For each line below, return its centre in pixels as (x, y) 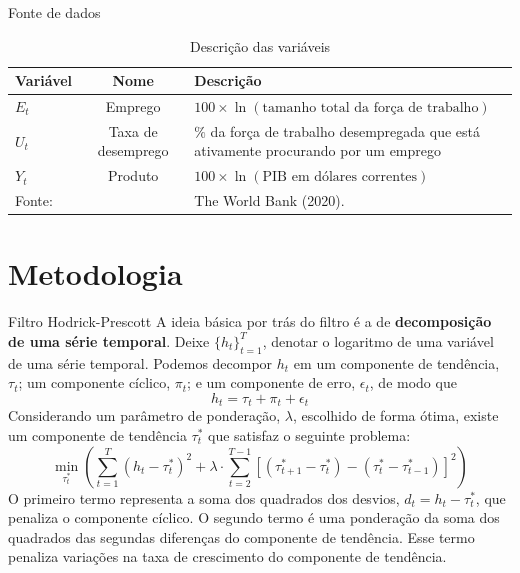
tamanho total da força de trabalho (370, 108)
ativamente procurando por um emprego (318, 150)
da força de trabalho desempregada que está (345, 130)
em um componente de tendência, (396, 362)
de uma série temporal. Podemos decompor (140, 362)
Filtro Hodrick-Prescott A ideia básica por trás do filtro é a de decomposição (250, 321)
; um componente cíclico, (94, 382)
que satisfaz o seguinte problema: (309, 435)
